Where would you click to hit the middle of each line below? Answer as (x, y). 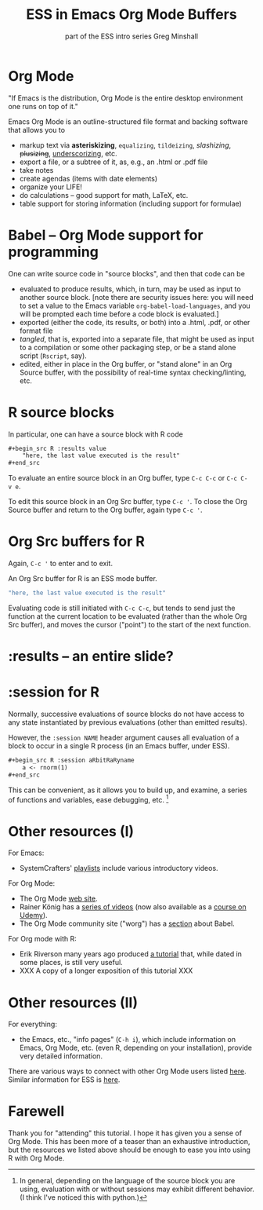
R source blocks (61, 412)
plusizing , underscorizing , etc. (68, 153)
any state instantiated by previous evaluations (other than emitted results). (128, 722)
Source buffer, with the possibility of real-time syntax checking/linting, (133, 372)
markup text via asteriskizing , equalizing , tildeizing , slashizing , (125, 145)
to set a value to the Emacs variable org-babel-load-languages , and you (135, 305)
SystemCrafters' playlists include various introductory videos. (119, 868)
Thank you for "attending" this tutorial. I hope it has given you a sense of (125, 1133)
